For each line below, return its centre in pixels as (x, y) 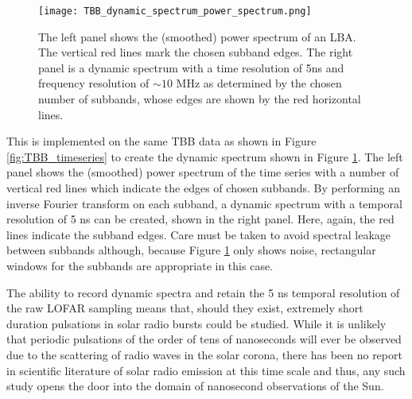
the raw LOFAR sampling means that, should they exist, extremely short (185, 308)
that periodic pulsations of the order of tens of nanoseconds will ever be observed (204, 339)
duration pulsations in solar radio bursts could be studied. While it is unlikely (196, 323)
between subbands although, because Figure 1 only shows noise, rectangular (191, 250)
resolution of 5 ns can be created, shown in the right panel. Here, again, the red (200, 219)
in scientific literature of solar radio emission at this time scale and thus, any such (206, 370)
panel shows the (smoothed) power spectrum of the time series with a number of (203, 172)
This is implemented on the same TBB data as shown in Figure (161, 141)
